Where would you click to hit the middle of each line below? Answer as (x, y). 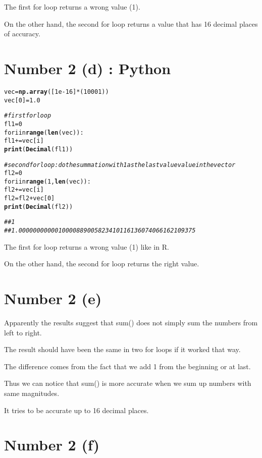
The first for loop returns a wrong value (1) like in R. (87, 246)
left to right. (23, 332)
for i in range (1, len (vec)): (47, 181)
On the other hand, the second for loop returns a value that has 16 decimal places (131, 23)
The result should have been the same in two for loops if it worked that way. (122, 349)
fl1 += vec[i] (24, 141)
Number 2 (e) (53, 298)
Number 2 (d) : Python (88, 68)
